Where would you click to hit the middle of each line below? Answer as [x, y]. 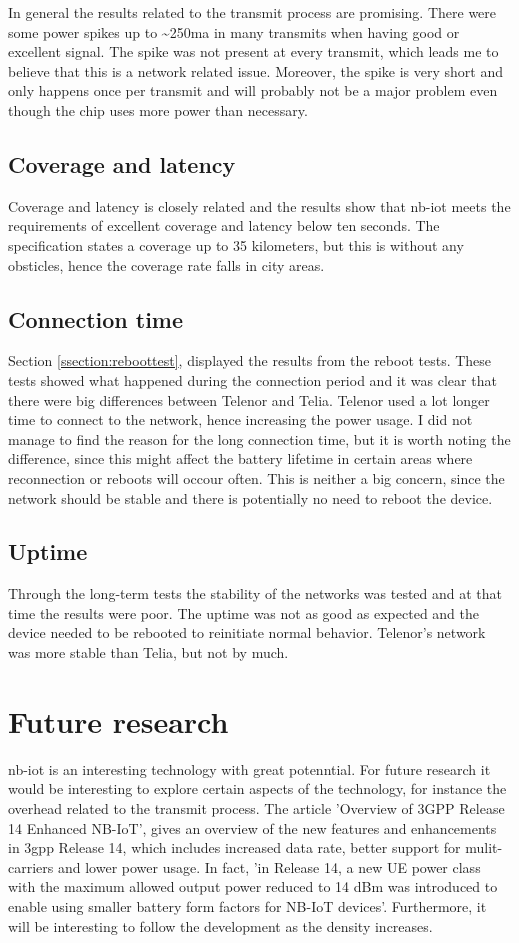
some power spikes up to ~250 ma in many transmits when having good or [234, 31]
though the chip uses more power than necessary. [158, 109]
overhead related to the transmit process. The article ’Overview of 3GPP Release [256, 807]
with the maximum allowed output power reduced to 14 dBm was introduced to [253, 886]
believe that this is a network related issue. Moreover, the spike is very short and [256, 70]
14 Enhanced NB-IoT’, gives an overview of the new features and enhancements [252, 827]
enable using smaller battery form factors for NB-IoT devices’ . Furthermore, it [247, 905]
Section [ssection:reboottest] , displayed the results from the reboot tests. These [250, 360]
